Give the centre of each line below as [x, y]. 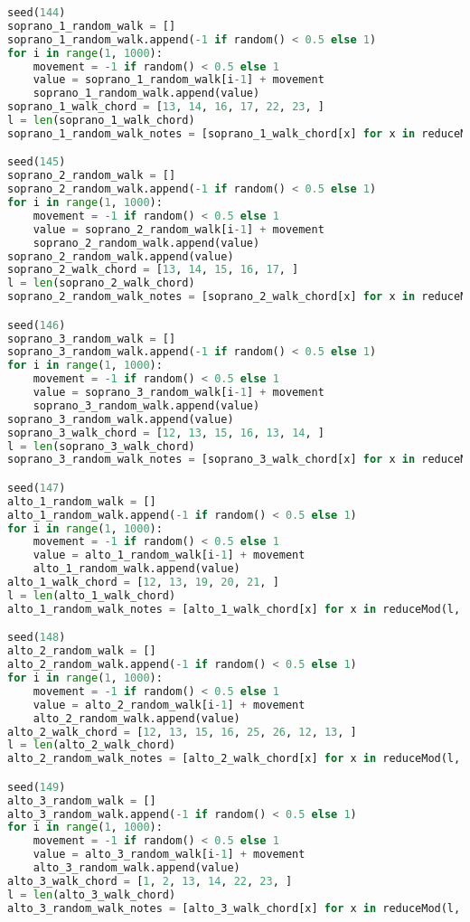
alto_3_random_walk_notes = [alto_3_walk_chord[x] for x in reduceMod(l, [234, 908]
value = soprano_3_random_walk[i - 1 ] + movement [179, 393]
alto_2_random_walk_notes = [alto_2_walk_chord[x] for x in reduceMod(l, [234, 759]
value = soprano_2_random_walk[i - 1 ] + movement [179, 229]
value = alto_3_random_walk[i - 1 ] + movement [169, 855]
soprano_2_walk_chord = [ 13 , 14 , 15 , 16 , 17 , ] [153, 270]
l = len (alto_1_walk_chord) [92, 595]
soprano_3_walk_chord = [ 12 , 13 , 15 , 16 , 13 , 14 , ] [166, 433]
